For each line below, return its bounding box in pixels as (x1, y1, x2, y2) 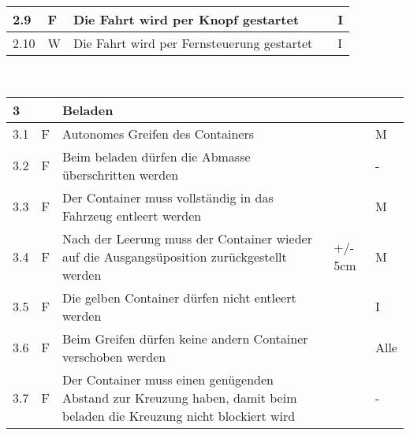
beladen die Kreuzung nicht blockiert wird (61, 406, 296, 425)
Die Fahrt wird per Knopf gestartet (73, 10, 300, 28)
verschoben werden (61, 347, 166, 366)
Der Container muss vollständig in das (61, 188, 274, 206)
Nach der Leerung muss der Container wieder (61, 229, 312, 247)
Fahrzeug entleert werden (61, 206, 202, 225)
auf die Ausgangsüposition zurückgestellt (61, 247, 287, 266)
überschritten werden (61, 165, 179, 184)
